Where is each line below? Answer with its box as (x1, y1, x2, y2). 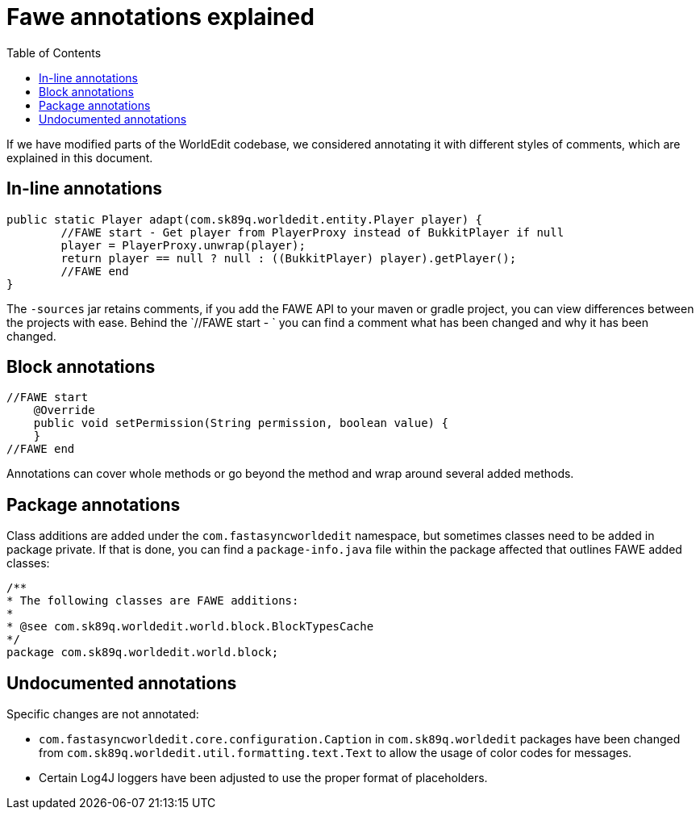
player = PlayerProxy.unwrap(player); (60, 238, 306, 252)
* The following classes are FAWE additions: (6, 594, 299, 608)
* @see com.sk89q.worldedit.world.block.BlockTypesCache (6, 620, 374, 634)
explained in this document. (6, 150, 153, 165)
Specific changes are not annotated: (6, 707, 199, 722)
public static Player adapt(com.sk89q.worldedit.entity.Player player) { (6, 212, 483, 226)
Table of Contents (6, 45, 102, 60)
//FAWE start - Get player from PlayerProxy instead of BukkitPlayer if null (60, 225, 565, 239)
